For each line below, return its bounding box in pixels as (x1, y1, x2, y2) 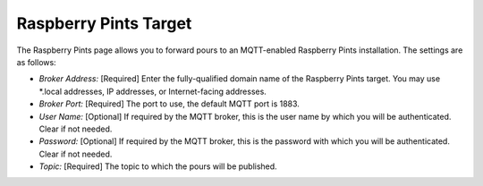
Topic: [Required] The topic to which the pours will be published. (38, 161, 277, 172)
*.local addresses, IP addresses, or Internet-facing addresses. (38, 86, 267, 97)
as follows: (16, 56, 57, 67)
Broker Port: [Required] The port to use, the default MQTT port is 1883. (38, 98, 300, 109)
